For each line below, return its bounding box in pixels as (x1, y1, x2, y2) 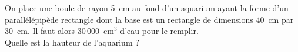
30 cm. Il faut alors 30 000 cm (5, 25, 114, 37)
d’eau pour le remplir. (120, 25, 199, 37)
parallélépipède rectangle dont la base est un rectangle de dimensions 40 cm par (5, 13, 294, 25)
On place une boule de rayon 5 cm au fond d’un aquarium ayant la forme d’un (5, 2, 289, 13)
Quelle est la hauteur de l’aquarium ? (5, 36, 139, 48)
